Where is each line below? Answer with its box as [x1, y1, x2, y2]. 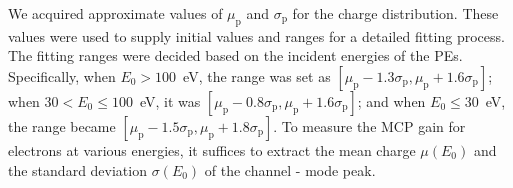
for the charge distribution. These [292, 3, 499, 23]
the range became [8, 115, 116, 136]
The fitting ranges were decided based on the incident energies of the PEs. [8, 45, 463, 66]
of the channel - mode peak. [204, 159, 376, 180]
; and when [357, 90, 426, 111]
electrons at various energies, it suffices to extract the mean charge [8, 139, 416, 160]
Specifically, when [8, 65, 116, 86]
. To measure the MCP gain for [273, 115, 466, 136]
